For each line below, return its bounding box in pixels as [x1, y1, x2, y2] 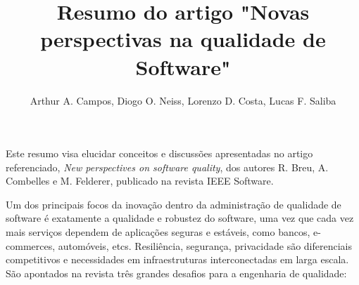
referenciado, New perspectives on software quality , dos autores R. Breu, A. [6, 159, 329, 174]
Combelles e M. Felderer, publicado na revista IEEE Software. [6, 173, 274, 188]
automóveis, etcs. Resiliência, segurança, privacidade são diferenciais [58, 238, 352, 253]
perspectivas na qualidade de [40, 25, 326, 53]
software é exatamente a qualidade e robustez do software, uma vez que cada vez [6, 211, 354, 225]
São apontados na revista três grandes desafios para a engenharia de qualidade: [6, 265, 347, 280]
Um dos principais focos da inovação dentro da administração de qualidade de [6, 197, 341, 211]
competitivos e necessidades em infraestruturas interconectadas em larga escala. [6, 252, 349, 267]
